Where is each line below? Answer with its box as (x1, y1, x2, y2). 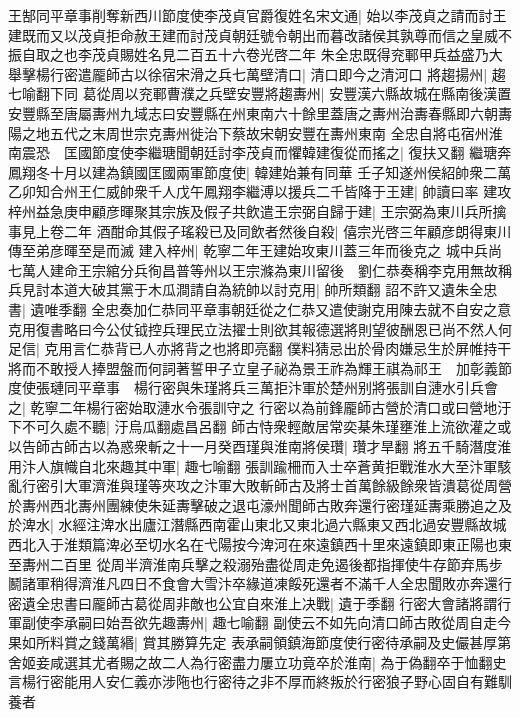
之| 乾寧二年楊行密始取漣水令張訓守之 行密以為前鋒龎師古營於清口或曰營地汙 (8, 396, 512, 417)
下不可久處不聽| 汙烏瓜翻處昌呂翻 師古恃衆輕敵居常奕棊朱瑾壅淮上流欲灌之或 (8, 416, 512, 437)
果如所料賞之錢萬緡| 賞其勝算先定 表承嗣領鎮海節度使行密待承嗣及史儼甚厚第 (8, 632, 512, 652)
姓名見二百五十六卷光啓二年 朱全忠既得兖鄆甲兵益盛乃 (133, 44, 489, 65)
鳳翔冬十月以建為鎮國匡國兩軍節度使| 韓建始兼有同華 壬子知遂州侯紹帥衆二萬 (8, 161, 512, 182)
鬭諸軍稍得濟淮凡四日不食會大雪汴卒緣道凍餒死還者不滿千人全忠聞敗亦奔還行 (8, 573, 512, 594)
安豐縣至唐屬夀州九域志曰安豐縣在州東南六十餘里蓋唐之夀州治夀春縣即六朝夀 (8, 102, 512, 123)
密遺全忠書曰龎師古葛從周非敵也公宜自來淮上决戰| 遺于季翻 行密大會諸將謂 (8, 592, 498, 613)
